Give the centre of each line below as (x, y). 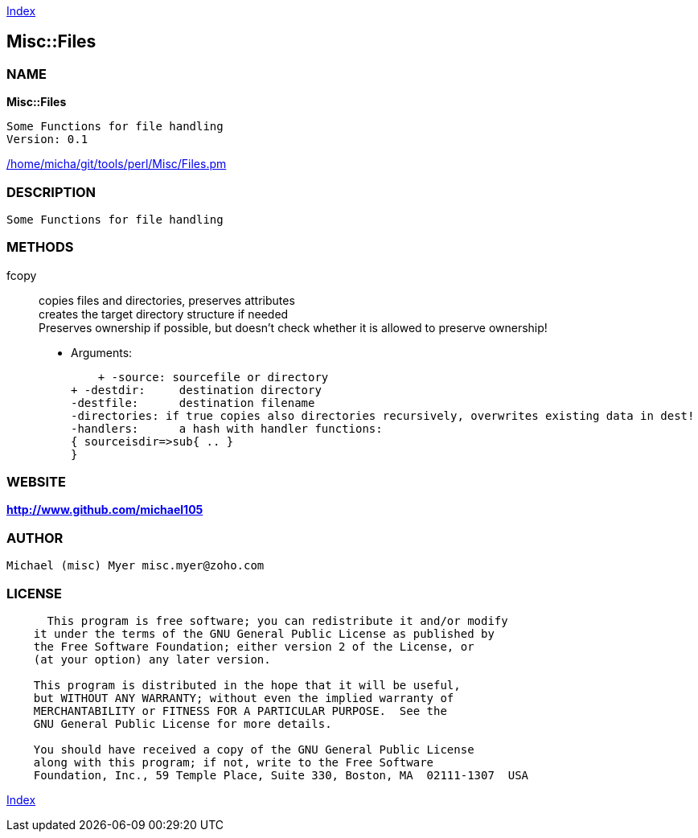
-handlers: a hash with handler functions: (227, 428)
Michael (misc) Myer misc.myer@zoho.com (135, 566)
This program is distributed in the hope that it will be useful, (247, 685)
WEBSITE (36, 482)
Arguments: (102, 352)
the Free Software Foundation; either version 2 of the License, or (254, 646)
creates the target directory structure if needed (164, 314)
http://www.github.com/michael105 (105, 510)
